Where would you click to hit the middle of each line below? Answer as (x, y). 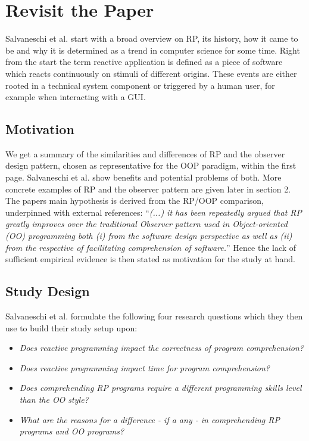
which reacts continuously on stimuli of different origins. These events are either (151, 73)
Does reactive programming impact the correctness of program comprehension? (161, 348)
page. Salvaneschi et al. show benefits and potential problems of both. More (143, 177)
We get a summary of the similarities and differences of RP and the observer (145, 153)
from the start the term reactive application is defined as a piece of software (144, 62)
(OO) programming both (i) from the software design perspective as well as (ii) (149, 236)
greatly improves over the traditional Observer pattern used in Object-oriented (146, 224)
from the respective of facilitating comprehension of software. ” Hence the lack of (151, 247)
